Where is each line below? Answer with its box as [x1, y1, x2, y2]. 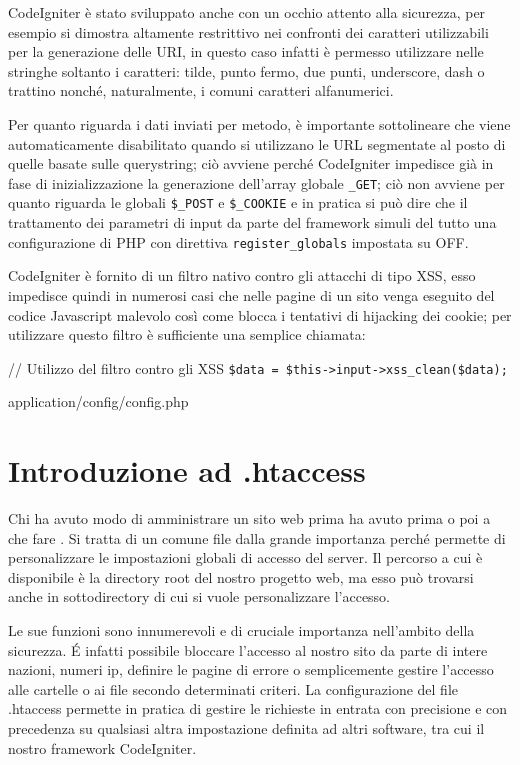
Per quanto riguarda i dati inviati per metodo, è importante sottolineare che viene [8, 113, 511, 134]
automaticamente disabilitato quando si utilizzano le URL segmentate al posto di [8, 133, 506, 154]
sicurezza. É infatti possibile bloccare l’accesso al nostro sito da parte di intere [8, 639, 488, 660]
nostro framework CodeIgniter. [8, 737, 197, 758]
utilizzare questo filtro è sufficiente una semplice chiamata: [8, 324, 366, 345]
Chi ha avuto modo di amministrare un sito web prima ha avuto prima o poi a [8, 508, 491, 529]
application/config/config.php [8, 391, 189, 412]
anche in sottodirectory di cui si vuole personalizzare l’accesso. [8, 586, 391, 607]
